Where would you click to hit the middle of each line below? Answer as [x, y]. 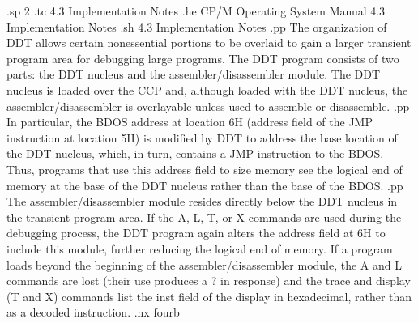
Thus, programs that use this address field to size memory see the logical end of [205, 169]
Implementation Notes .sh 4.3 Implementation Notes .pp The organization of [197, 26]
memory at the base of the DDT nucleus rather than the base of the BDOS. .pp [205, 185]
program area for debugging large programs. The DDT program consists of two [203, 58]
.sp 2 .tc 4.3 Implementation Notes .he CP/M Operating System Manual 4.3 [196, 11]
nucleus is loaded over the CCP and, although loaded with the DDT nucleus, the [207, 89]
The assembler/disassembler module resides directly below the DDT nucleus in [202, 201]
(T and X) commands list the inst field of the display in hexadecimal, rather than [209, 296]
